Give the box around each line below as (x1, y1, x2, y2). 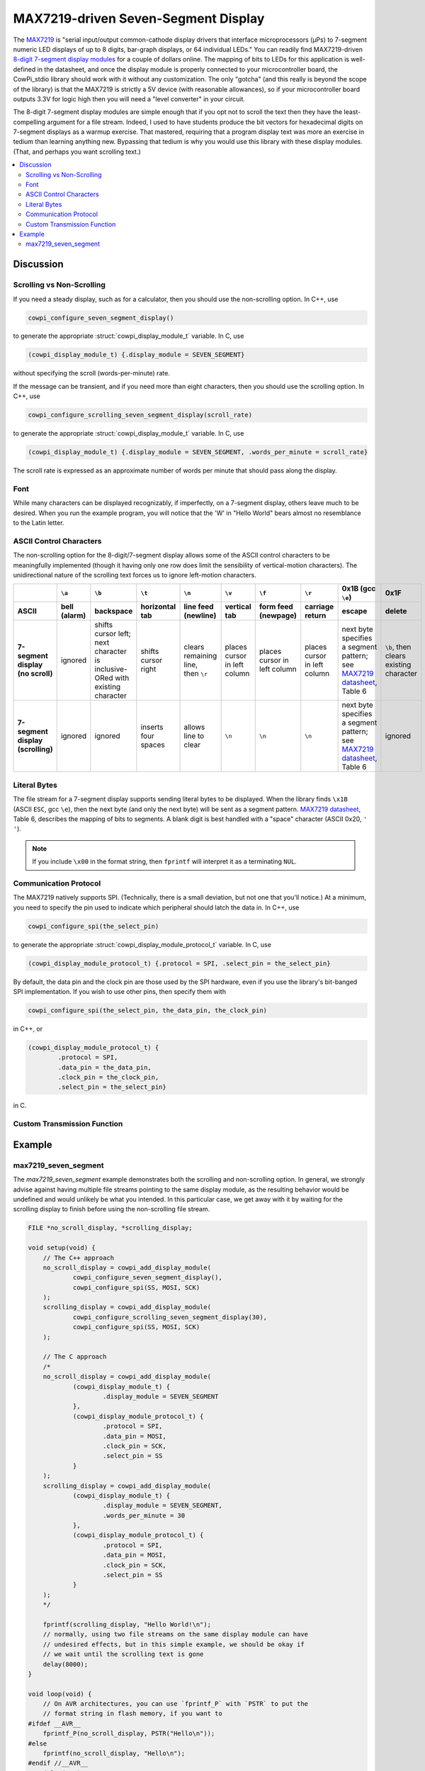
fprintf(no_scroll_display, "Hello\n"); (42, 1750, 186, 1758)
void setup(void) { (28, 1244, 96, 1252)
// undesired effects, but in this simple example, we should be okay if (42, 1640, 305, 1648)
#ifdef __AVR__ (28, 1719, 81, 1728)
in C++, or (13, 1024, 42, 1033)
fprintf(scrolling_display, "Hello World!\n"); (42, 1620, 212, 1629)
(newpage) (259, 611, 297, 621)
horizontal (140, 602, 176, 612)
